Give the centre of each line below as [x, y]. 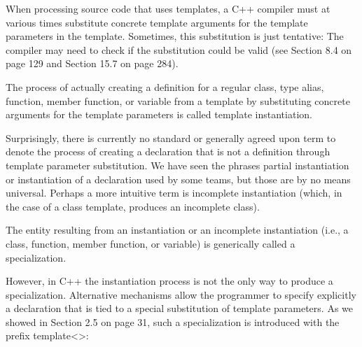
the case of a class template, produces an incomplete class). [133, 206]
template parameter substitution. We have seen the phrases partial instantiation [177, 165]
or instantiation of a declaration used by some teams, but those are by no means [178, 179]
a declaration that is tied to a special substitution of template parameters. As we [179, 308]
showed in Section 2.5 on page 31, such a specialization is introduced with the [173, 321]
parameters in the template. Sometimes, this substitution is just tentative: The [175, 36]
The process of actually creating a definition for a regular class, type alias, [165, 86]
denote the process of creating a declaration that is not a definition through [168, 151]
